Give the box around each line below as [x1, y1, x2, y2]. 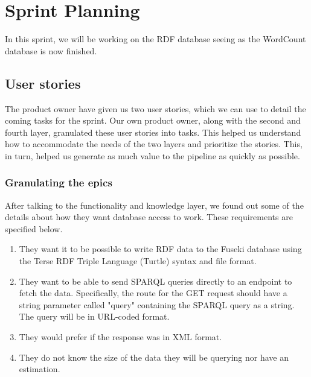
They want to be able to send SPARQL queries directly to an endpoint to [19, 274, 292, 287]
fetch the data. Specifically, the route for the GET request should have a [19, 287, 287, 299]
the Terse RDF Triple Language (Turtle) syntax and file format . [19, 255, 257, 267]
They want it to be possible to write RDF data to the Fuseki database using [19, 242, 302, 255]
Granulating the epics [5, 175, 112, 190]
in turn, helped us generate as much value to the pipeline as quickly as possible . [5, 149, 300, 162]
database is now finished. [5, 44, 97, 57]
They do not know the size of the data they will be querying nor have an [19, 350, 289, 363]
